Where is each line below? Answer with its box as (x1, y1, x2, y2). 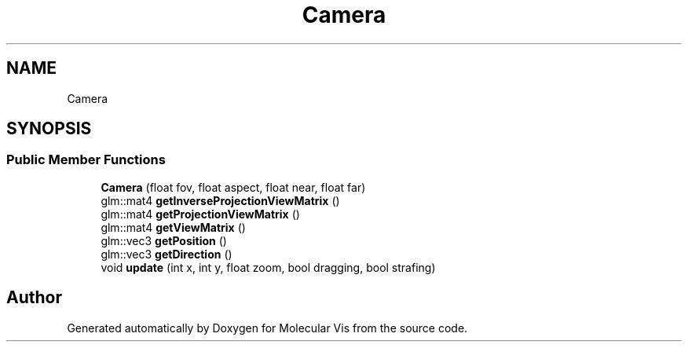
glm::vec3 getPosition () (101, 233, 227, 247)
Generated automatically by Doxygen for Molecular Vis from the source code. (67, 321, 468, 335)
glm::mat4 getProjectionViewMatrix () (101, 207, 300, 221)
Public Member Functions (6, 152, 166, 168)
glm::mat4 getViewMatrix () (101, 220, 246, 234)
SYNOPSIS (6, 119, 92, 139)
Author (6, 288, 62, 308)
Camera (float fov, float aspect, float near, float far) (101, 180, 366, 194)
